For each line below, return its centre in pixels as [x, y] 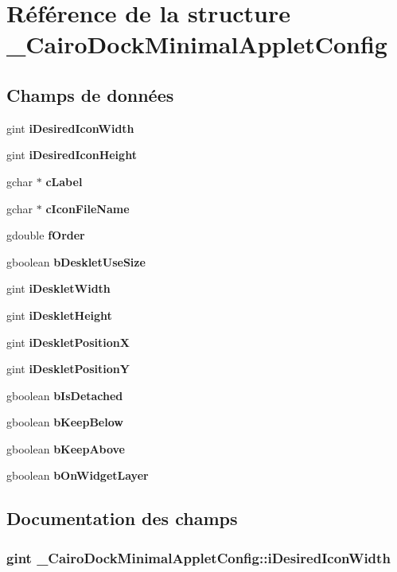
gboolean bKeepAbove [66, 448]
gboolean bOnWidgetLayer [78, 475]
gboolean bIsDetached [65, 395]
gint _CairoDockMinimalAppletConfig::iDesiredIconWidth [198, 557]
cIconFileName [88, 208]
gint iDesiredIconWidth [70, 128]
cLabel [64, 181]
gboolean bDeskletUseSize [76, 261]
